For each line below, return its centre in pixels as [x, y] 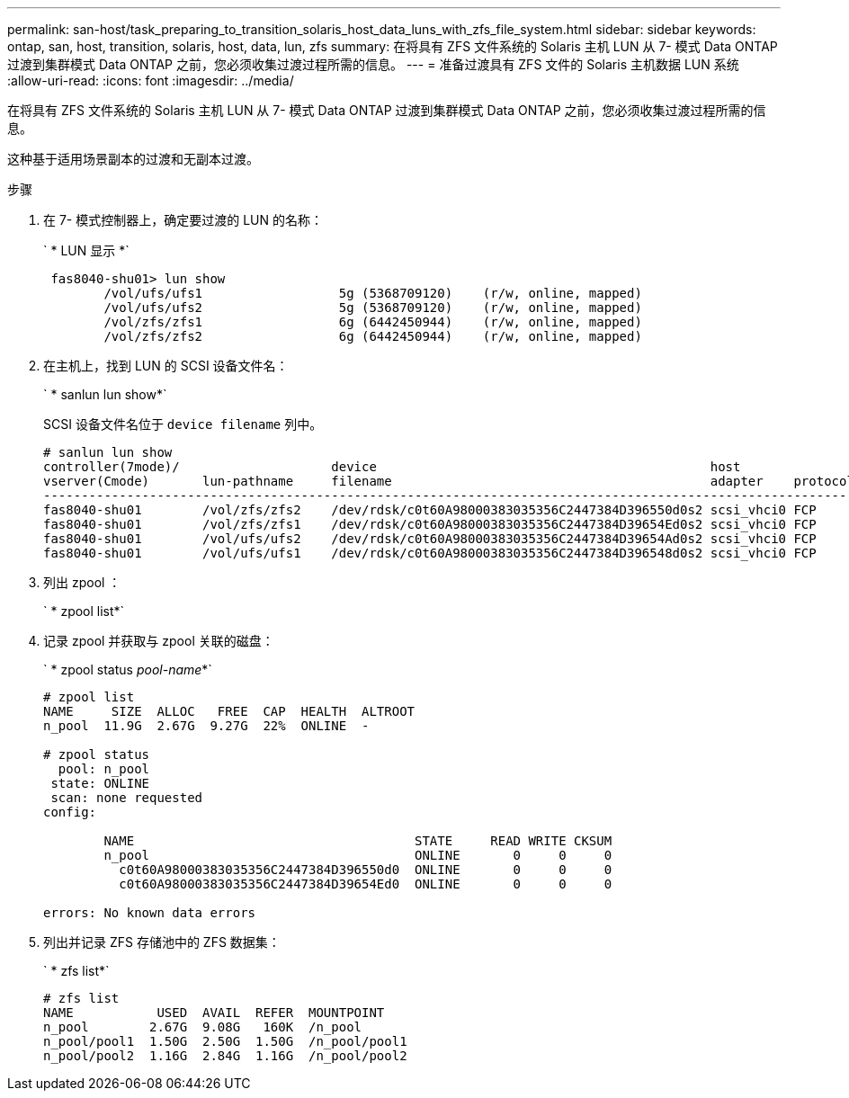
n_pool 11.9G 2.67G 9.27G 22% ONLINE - [206, 726]
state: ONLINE [100, 783]
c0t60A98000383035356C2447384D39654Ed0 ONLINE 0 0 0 [366, 884]
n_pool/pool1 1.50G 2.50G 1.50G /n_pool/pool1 [225, 1041]
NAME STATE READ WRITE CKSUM [358, 841]
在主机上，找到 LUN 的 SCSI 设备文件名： [166, 366]
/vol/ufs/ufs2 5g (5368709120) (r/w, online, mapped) [373, 308]
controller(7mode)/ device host [392, 467]
